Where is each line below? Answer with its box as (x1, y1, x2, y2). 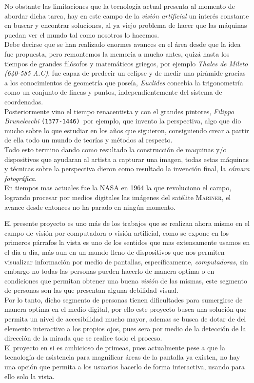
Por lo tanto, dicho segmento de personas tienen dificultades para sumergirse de (4, 294, 243, 304)
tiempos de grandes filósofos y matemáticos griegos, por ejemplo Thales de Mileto (4, 58, 248, 68)
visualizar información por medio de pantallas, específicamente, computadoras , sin (4, 256, 248, 266)
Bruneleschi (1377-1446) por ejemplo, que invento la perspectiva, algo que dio (4, 116, 241, 126)
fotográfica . (4, 173, 37, 183)
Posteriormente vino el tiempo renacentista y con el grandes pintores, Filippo (4, 106, 234, 116)
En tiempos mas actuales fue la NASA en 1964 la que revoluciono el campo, (4, 182, 232, 193)
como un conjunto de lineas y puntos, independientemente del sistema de (4, 87, 222, 97)
